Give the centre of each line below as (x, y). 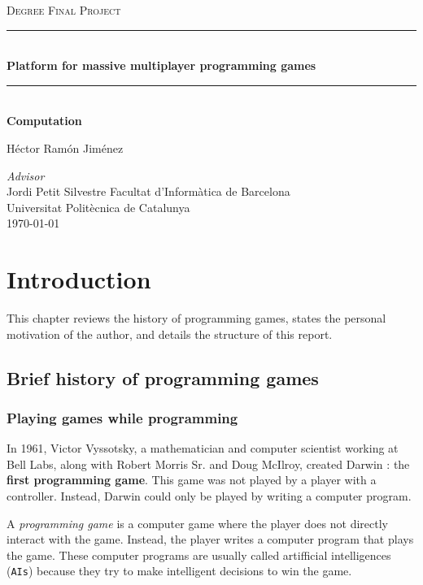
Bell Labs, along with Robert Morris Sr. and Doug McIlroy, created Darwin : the (208, 464)
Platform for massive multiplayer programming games (161, 65)
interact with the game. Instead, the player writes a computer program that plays (210, 539)
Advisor (26, 175)
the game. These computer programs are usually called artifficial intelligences (199, 555)
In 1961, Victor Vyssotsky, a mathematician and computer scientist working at (203, 448)
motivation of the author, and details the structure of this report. (170, 334)
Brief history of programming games (163, 377)
